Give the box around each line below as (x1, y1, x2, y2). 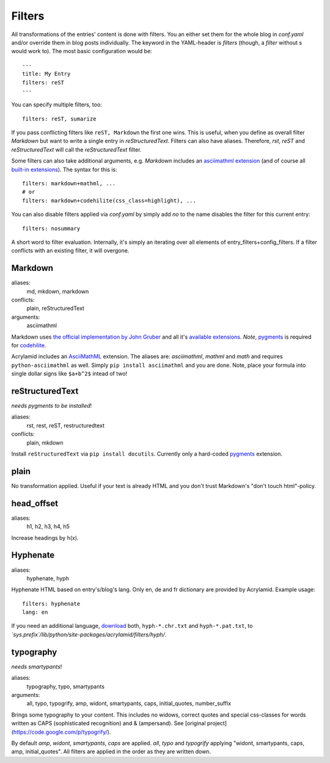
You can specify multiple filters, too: (11, 101, 102, 108)
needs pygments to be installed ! (11, 402, 92, 410)
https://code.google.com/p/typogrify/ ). (13, 728, 111, 735)
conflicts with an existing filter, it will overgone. (11, 247, 130, 254)
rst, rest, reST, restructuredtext (26, 422, 105, 429)
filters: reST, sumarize (22, 115, 97, 122)
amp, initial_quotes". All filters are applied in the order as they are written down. (11, 748, 211, 755)
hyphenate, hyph (26, 575, 70, 582)
